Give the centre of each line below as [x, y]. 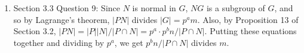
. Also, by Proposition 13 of [248, 19]
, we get [129, 42]
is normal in [154, 8]
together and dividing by [59, 42]
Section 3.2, [35, 31]
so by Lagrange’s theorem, [62, 19]
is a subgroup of [236, 8]
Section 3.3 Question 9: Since [67, 8]
